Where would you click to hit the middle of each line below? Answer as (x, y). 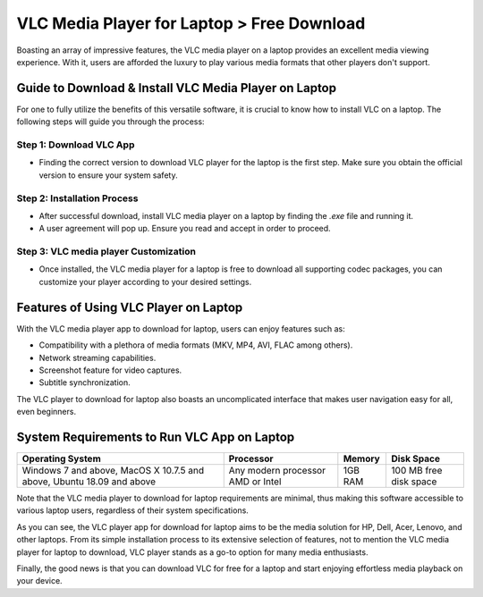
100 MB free (417, 470)
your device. (39, 581)
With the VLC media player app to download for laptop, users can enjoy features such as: (181, 328)
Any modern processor (277, 470)
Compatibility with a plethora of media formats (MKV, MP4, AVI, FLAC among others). (196, 345)
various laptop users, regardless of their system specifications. (133, 510)
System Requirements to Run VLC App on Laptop (156, 437)
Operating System (62, 458)
